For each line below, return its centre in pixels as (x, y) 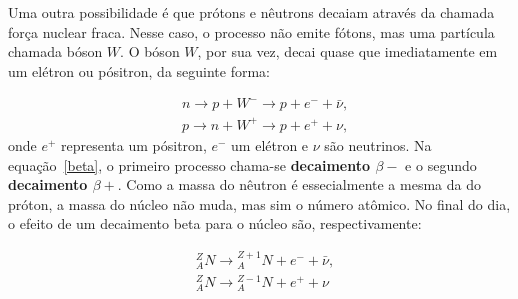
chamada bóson (55, 51)
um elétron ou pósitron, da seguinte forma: (139, 70)
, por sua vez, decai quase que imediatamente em (347, 51)
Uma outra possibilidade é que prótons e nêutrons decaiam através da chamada (251, 12)
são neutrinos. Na (378, 144)
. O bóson (150, 51)
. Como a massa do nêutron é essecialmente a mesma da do (299, 184)
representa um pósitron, (134, 144)
